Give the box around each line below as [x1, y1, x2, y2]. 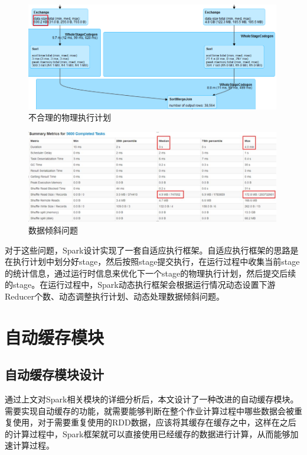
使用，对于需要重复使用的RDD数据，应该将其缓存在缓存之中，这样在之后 [12, 416, 296, 428]
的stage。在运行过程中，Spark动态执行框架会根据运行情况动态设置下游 [5, 278, 276, 291]
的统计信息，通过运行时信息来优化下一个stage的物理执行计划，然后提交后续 [5, 266, 296, 279]
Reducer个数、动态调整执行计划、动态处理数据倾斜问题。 [5, 290, 225, 302]
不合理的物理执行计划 [28, 111, 111, 123]
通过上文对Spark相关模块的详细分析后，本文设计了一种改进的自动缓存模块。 [5, 393, 299, 405]
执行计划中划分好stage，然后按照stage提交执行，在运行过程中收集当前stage [12, 255, 300, 268]
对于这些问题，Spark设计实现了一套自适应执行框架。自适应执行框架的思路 [5, 243, 290, 256]
